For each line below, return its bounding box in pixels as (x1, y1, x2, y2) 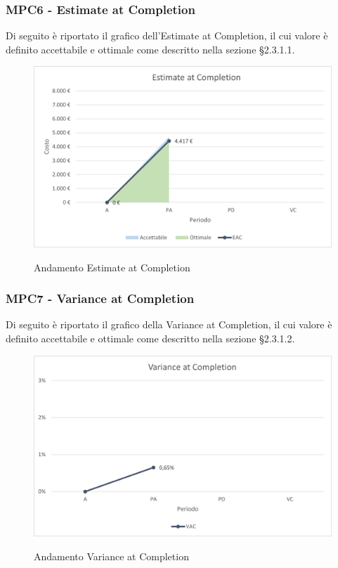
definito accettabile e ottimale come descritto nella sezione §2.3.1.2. (6, 330, 295, 345)
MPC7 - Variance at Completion (6, 290, 195, 307)
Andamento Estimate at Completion (34, 259, 190, 274)
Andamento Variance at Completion (34, 548, 189, 563)
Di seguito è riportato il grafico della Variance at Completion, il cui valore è (6, 317, 332, 332)
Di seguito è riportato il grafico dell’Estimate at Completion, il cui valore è (6, 28, 328, 43)
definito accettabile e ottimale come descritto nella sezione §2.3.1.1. (6, 41, 295, 56)
